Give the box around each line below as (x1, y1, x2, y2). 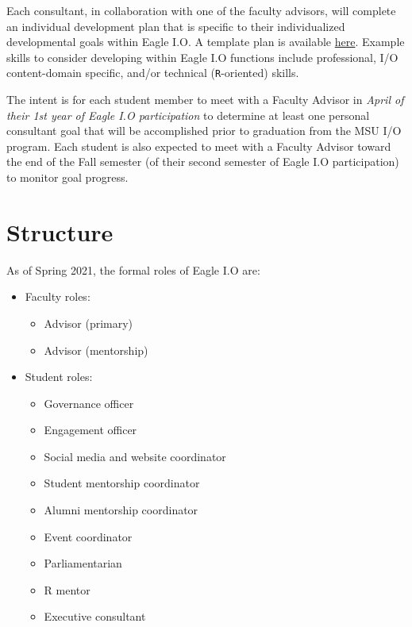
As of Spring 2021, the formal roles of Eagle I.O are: (6, 261, 260, 278)
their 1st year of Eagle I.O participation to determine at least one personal (6, 106, 370, 123)
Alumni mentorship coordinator (44, 502, 198, 518)
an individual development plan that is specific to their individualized (6, 17, 345, 34)
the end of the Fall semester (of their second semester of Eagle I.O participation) (6, 153, 399, 170)
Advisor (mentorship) (44, 341, 148, 358)
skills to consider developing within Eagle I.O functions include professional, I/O (6, 48, 399, 65)
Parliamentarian (44, 555, 122, 571)
